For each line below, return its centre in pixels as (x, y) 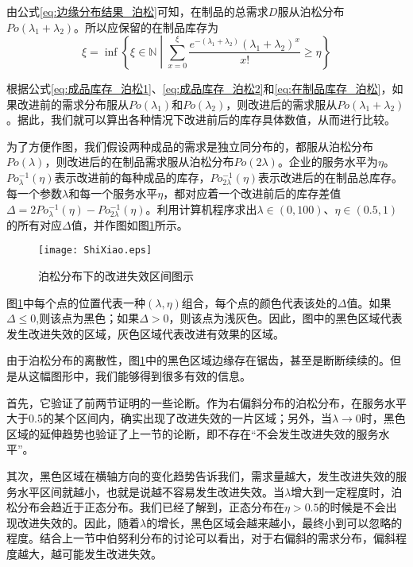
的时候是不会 (352, 507)
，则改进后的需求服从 (282, 104)
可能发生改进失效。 (112, 553)
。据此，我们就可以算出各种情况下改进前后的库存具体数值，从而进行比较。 (201, 120)
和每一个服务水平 (113, 193)
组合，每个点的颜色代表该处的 (259, 302)
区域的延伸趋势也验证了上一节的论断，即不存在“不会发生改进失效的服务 (193, 433)
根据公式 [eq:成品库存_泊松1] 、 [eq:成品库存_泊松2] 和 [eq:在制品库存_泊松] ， (199, 88)
